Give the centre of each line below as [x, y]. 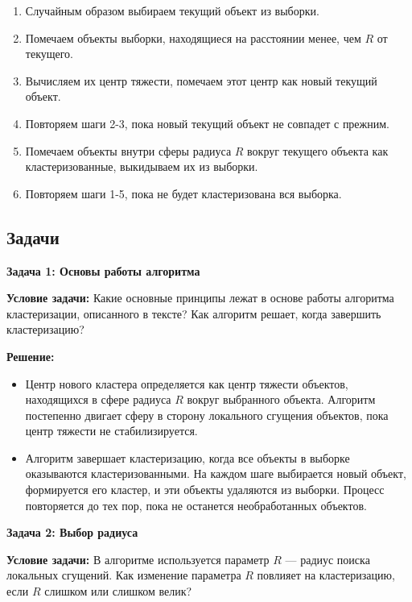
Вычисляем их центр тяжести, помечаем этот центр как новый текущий [201, 80]
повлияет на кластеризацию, [326, 575]
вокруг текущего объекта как [318, 150]
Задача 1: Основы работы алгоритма [103, 270]
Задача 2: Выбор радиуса [72, 532]
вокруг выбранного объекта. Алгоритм [281, 399]
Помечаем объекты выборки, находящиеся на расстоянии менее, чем [193, 37]
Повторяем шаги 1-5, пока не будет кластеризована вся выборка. [183, 193]
